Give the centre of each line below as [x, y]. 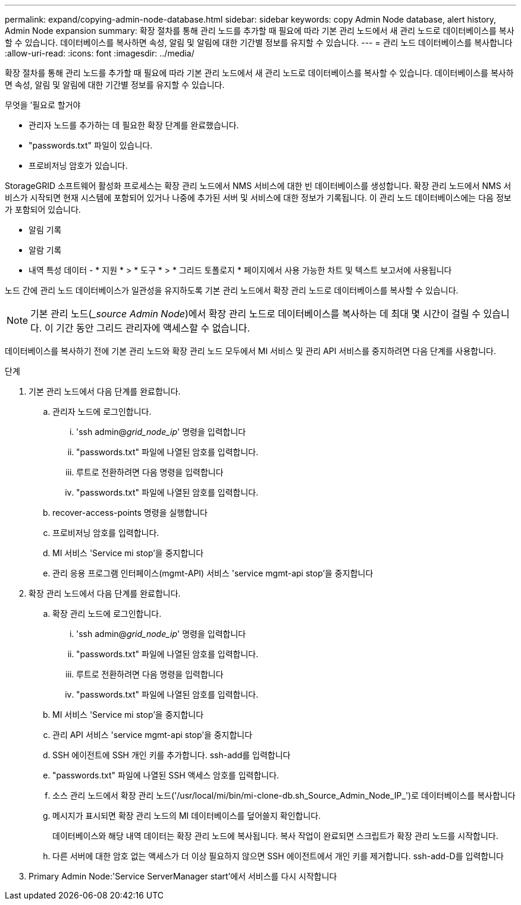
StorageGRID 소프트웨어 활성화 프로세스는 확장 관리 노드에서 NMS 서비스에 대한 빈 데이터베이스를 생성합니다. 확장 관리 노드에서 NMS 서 [258, 186]
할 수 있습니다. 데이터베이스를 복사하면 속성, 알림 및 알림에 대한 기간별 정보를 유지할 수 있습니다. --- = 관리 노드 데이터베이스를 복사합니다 [259, 42]
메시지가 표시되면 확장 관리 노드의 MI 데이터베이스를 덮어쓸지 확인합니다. [187, 816]
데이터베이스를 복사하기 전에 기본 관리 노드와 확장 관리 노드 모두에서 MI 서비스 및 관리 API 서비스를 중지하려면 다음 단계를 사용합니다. [251, 351]
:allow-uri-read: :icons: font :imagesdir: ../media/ [100, 53]
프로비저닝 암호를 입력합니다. [106, 533]
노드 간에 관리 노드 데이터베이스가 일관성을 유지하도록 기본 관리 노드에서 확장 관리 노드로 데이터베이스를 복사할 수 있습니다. [232, 290]
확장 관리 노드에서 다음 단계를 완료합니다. [105, 593]
